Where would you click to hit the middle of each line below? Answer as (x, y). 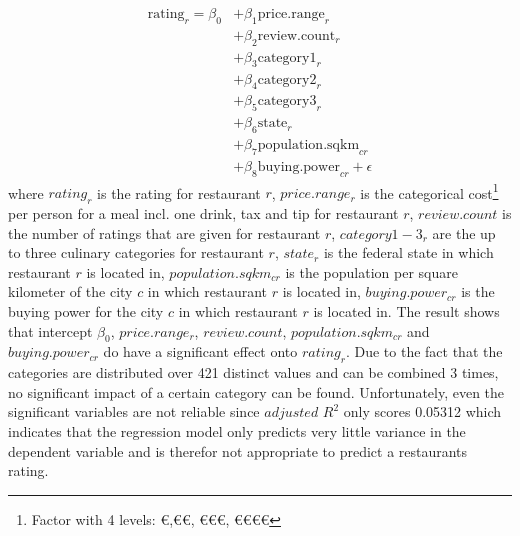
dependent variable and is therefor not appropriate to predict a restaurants (238, 450)
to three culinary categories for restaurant (136, 252)
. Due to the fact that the (424, 351)
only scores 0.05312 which (422, 411)
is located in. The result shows (406, 311)
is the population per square (371, 271)
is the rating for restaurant (179, 192)
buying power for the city (86, 311)
